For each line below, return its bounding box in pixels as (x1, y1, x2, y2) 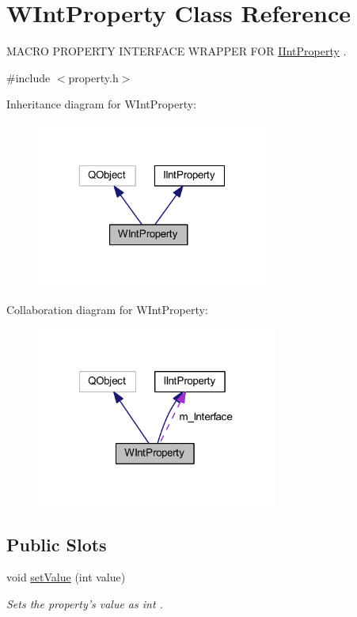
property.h (68, 69, 119, 85)
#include (6, 69, 51, 85)
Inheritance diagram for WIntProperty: (6, 96, 196, 112)
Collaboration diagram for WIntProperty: (6, 301, 208, 318)
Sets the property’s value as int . (6, 595, 163, 611)
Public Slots (6, 532, 107, 556)
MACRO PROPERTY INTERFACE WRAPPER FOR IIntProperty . (6, 43, 347, 59)
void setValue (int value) (6, 569, 126, 585)
